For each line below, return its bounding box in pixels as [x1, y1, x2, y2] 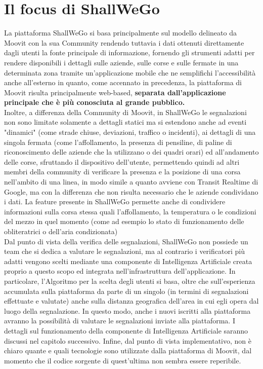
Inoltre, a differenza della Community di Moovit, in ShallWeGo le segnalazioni [4, 106, 247, 117]
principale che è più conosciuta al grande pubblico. [4, 97, 185, 107]
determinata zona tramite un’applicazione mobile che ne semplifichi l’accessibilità [4, 67, 256, 78]
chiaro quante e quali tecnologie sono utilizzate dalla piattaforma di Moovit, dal [4, 345, 252, 356]
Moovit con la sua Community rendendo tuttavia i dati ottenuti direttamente [4, 37, 244, 48]
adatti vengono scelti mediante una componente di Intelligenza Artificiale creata [4, 255, 252, 266]
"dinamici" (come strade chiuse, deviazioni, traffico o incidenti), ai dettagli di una [4, 127, 256, 137]
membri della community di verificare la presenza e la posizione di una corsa [4, 166, 241, 177]
